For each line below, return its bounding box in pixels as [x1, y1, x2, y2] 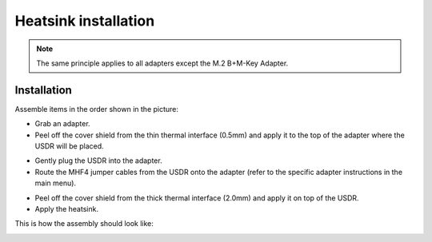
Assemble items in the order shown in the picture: [14, 104, 179, 113]
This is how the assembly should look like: [14, 219, 154, 228]
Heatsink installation [14, 12, 155, 30]
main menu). [34, 178, 76, 188]
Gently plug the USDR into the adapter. [34, 156, 163, 165]
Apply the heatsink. [34, 204, 99, 213]
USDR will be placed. [34, 141, 104, 151]
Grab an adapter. [34, 119, 91, 129]
